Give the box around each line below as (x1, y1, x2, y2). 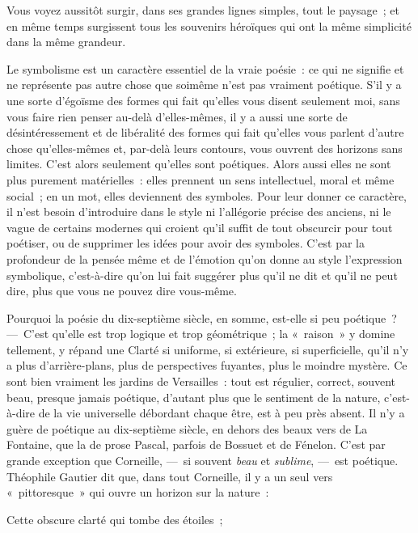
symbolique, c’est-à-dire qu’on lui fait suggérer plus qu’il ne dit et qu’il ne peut (6, 266, 398, 283)
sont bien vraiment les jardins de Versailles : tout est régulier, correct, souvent (6, 373, 396, 390)
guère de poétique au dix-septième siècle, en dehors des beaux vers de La (6, 420, 368, 437)
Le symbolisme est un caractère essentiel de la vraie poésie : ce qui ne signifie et (6, 60, 404, 77)
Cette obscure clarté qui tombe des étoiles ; (6, 510, 223, 527)
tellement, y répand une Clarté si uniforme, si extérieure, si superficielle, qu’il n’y (6, 341, 409, 357)
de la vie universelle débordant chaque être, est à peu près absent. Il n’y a (38, 404, 405, 421)
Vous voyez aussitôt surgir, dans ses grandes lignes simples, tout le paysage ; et (6, 2, 399, 18)
